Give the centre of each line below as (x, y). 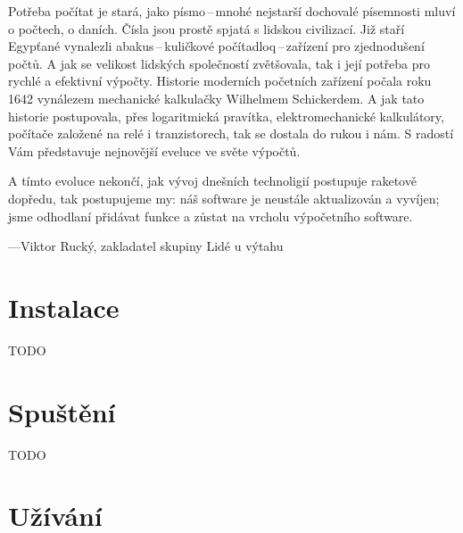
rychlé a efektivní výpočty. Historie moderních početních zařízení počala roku (220, 81)
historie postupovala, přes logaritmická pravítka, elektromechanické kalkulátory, (226, 116)
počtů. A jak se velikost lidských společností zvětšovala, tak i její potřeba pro (219, 63)
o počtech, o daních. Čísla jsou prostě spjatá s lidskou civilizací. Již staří (207, 28)
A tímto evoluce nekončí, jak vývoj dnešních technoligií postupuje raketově (212, 181)
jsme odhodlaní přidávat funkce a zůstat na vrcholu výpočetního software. (211, 216)
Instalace (64, 307)
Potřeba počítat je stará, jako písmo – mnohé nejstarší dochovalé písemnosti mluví (232, 11)
